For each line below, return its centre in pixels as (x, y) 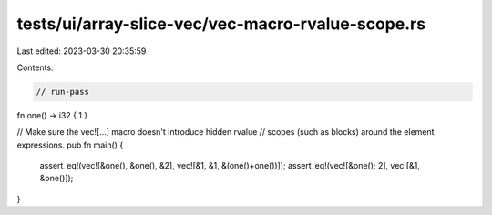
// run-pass (63, 92)
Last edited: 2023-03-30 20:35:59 (82, 51)
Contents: (35, 67)
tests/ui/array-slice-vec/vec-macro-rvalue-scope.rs (221, 24)
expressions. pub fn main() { (70, 145)
